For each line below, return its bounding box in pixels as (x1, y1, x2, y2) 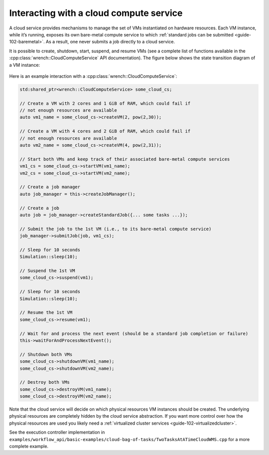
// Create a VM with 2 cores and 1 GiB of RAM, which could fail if (19, 100, 191, 106)
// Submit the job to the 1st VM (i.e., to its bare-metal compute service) (19, 226, 212, 232)
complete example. (9, 444, 49, 449)
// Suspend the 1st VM (19, 268, 75, 274)
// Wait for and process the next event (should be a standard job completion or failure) (19, 330, 249, 336)
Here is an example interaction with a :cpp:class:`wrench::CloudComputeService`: (9, 73, 177, 79)
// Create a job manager (19, 184, 81, 190)
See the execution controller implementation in (9, 429, 105, 436)
